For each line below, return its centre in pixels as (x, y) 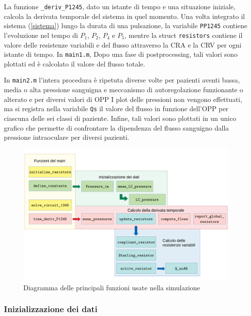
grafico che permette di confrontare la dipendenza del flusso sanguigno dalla (117, 127)
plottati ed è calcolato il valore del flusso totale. (75, 63)
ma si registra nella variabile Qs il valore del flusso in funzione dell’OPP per (116, 108)
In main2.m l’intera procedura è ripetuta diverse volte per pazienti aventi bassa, (122, 80)
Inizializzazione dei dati (51, 309)
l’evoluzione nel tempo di (41, 35)
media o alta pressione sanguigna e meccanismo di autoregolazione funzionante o (124, 90)
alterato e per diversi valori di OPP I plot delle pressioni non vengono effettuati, (123, 99)
